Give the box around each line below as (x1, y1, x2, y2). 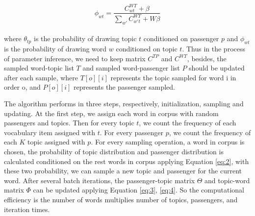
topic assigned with (27, 137, 85, 147)
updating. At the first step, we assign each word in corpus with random (4, 108, 219, 118)
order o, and (4, 82, 41, 92)
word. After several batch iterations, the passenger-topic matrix (4, 175, 195, 185)
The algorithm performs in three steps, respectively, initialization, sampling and (4, 98, 244, 109)
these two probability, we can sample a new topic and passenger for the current (4, 166, 242, 176)
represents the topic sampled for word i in (110, 72, 236, 82)
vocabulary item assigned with (4, 127, 96, 137)
